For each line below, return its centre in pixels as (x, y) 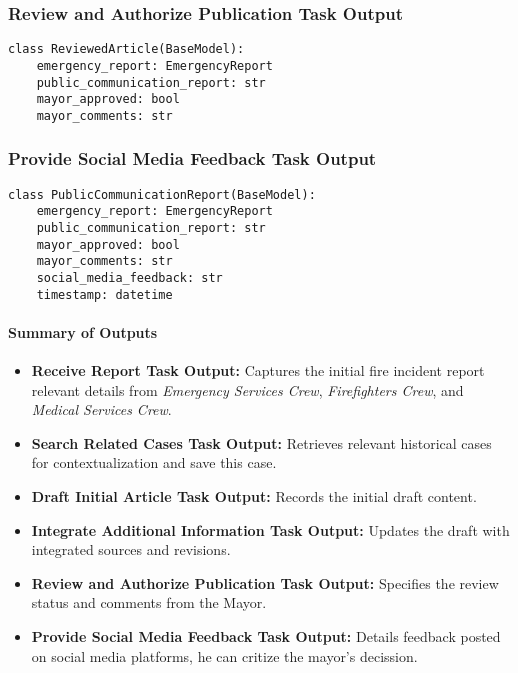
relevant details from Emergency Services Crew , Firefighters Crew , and (247, 389)
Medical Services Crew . (101, 409)
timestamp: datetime (104, 294)
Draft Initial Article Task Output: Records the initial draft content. (254, 496)
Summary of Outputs (83, 331)
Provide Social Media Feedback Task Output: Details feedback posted (266, 636)
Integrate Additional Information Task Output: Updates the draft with (270, 529)
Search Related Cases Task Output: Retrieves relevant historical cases (261, 442)
